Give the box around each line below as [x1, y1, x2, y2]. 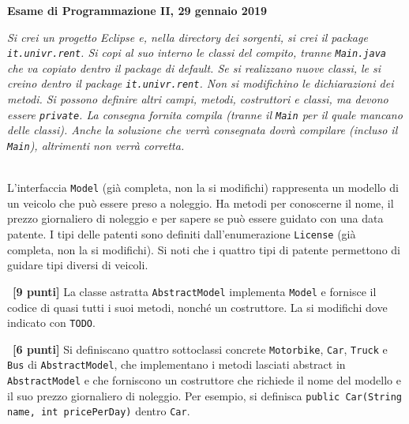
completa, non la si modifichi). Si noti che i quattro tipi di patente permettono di [7, 241, 400, 257]
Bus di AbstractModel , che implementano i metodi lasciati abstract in [7, 356, 346, 373]
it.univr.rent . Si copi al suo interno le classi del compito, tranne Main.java [7, 44, 386, 61]
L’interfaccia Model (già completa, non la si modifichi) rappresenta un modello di [7, 179, 399, 196]
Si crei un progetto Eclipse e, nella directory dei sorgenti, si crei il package [7, 28, 368, 45]
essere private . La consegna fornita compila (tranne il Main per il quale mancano [7, 106, 403, 122]
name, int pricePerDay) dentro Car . [7, 403, 190, 419]
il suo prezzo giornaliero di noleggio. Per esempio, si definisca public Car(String [7, 387, 402, 403]
